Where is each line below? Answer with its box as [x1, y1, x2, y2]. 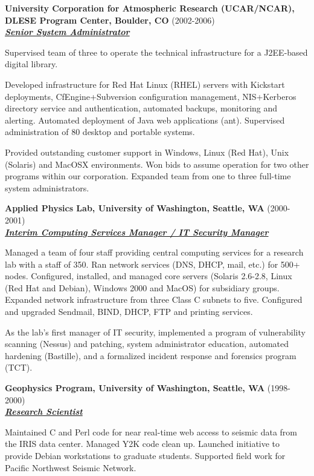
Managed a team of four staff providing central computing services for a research [5, 246, 304, 259]
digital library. [5, 58, 58, 70]
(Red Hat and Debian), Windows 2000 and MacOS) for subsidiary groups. [5, 281, 280, 294]
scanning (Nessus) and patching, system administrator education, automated [5, 337, 289, 350]
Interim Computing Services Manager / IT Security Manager [5, 225, 269, 238]
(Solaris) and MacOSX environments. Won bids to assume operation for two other [5, 157, 309, 170]
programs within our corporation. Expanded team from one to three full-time [5, 170, 291, 182]
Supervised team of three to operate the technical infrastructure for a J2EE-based [5, 45, 308, 58]
